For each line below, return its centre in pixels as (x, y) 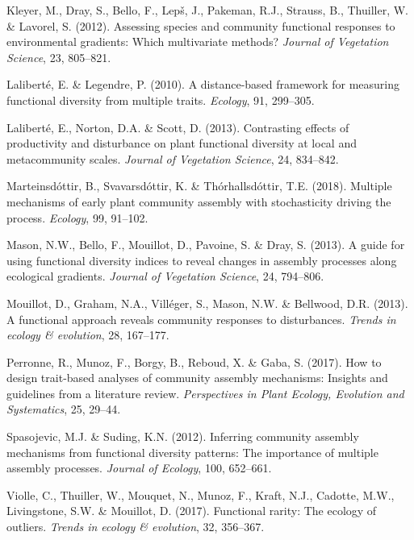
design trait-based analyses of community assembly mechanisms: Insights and (197, 378)
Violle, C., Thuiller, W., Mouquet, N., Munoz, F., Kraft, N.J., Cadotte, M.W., (201, 494)
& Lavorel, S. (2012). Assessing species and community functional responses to (201, 25)
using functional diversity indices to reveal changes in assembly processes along (202, 260)
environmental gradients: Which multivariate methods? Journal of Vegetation (198, 42)
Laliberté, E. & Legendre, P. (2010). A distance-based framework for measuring (203, 84)
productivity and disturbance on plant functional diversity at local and (182, 143)
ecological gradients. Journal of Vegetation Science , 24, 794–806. (165, 276)
